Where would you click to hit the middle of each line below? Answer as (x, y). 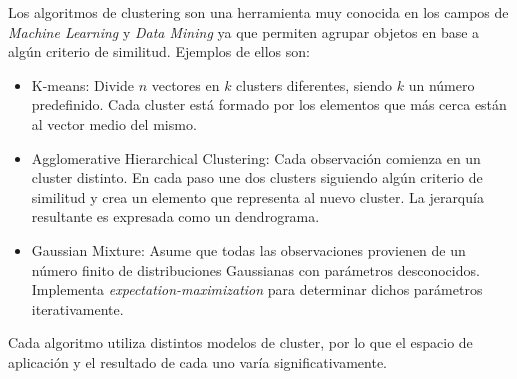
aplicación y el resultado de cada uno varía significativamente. (198, 361)
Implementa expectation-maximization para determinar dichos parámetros (257, 289)
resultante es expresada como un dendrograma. (175, 216)
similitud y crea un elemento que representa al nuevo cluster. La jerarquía (257, 196)
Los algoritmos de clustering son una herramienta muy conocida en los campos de (258, 12)
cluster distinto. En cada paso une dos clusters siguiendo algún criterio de (257, 177)
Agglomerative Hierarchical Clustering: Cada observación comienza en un (256, 157)
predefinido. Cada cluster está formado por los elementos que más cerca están (269, 104)
